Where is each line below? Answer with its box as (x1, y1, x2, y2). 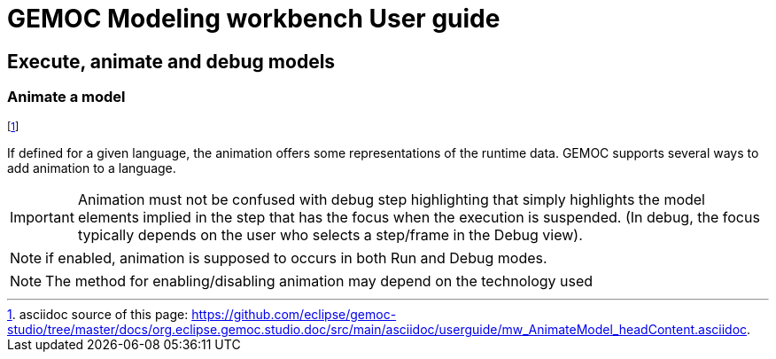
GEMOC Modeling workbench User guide (7, 4, 501, 34)
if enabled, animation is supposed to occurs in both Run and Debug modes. (45, 248, 547, 267)
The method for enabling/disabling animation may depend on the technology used (45, 271, 594, 290)
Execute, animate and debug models (7, 50, 336, 73)
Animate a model (7, 88, 126, 106)
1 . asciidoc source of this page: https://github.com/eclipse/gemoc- (7, 306, 397, 322)
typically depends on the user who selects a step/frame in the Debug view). (77, 225, 583, 244)
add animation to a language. (7, 160, 176, 176)
